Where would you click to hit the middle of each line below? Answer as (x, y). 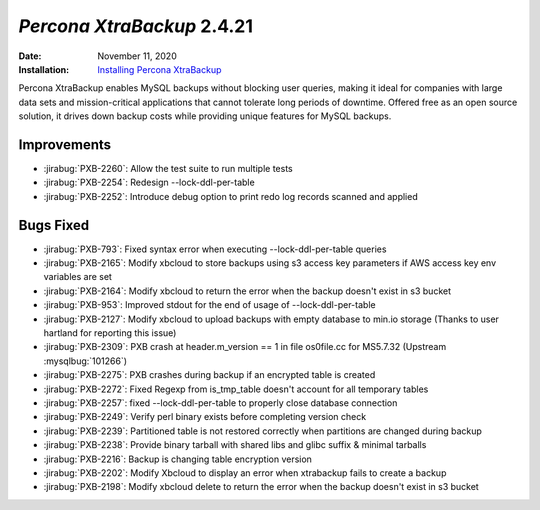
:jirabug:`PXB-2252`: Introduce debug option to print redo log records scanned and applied (231, 196)
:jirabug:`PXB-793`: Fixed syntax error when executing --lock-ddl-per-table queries (215, 249)
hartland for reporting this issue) (110, 333)
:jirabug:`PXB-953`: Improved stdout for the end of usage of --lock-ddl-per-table (209, 305)
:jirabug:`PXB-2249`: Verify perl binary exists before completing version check (205, 417)
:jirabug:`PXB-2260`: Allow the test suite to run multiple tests (168, 169)
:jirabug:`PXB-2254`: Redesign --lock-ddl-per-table (149, 182)
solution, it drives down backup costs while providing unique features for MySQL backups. (205, 116)
